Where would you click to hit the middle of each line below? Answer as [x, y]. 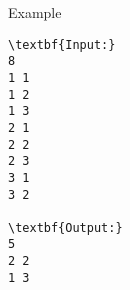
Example [35, 12]
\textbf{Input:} [62, 44]
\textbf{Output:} [65, 227]
